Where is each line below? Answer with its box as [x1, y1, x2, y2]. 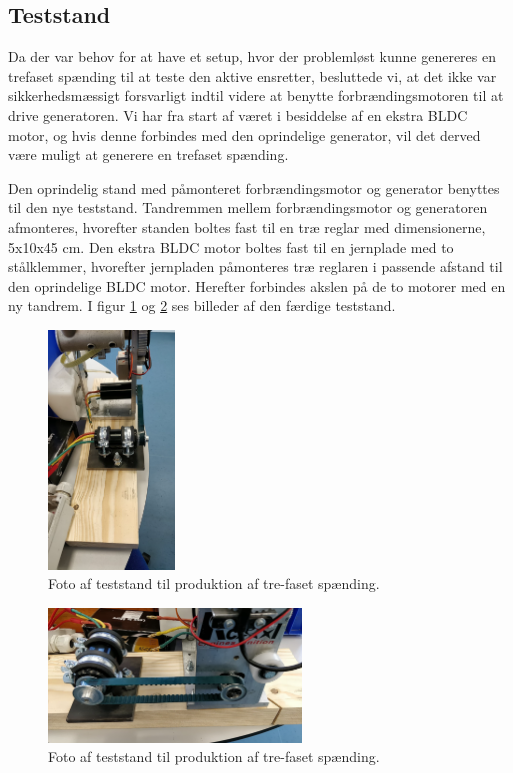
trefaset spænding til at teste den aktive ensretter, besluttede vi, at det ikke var [8, 65, 497, 86]
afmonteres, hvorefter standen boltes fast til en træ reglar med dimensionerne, [8, 216, 486, 237]
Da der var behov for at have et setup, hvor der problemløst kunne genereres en [8, 46, 496, 67]
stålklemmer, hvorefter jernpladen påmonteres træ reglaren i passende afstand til [8, 256, 503, 277]
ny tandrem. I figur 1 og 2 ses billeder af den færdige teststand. [8, 295, 396, 316]
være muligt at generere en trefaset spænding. [8, 144, 289, 165]
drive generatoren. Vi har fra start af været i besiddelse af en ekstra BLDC [8, 104, 468, 125]
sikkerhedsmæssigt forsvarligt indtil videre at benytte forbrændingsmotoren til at [8, 85, 504, 106]
